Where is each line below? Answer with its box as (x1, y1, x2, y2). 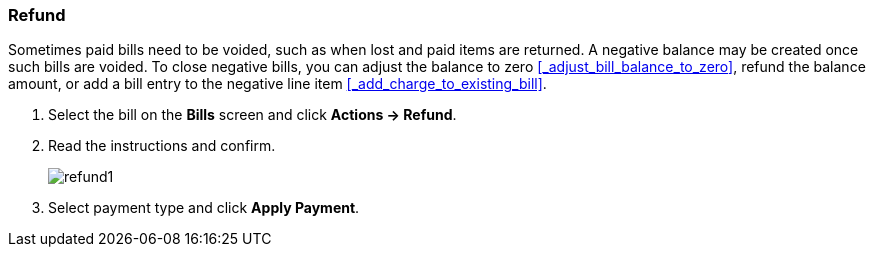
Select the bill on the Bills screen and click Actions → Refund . (48, 106, 457, 124)
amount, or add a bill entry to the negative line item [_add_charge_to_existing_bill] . (8, 75, 547, 93)
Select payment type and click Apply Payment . (48, 199, 360, 217)
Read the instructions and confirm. (48, 137, 276, 155)
